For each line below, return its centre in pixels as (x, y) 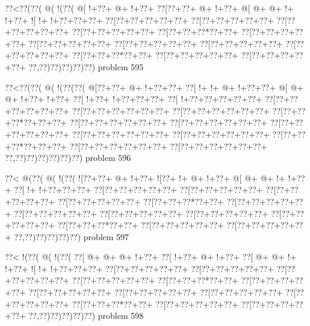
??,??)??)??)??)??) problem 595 (86, 66)
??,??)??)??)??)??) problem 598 (86, 315)
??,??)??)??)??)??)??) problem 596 (68, 158)
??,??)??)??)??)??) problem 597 (72, 236)
